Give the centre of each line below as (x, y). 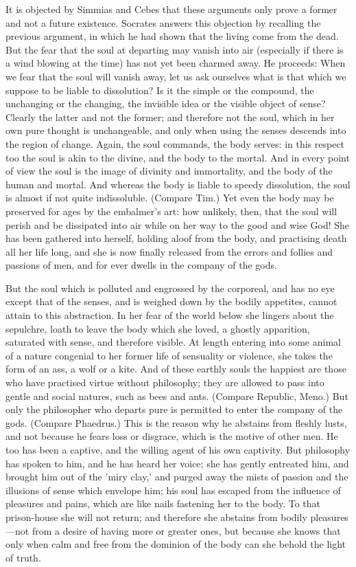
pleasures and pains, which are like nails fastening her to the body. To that (163, 503)
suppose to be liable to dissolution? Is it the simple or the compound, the (160, 90)
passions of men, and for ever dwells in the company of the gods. (141, 265)
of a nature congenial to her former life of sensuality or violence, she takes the (169, 355)
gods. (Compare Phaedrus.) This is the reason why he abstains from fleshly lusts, (176, 422)
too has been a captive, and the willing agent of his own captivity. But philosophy (178, 449)
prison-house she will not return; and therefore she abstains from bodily (156, 516)
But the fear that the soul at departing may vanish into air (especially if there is (175, 49)
